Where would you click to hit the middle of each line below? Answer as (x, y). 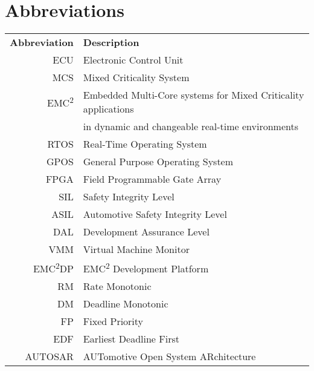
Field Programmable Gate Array (152, 179)
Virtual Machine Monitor (136, 249)
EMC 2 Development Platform (146, 268)
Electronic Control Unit (133, 60)
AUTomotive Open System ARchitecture (169, 356)
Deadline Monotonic (126, 304)
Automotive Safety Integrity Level (155, 214)
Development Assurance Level (146, 232)
